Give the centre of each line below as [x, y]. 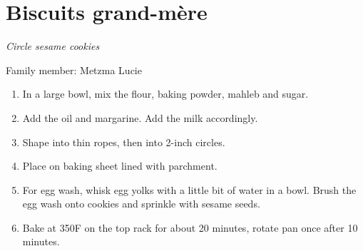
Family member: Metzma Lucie [74, 70]
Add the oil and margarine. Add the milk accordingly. [140, 117]
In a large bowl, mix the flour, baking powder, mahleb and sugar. [165, 94]
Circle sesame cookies [53, 46]
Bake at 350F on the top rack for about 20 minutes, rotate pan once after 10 [190, 227]
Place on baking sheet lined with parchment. [120, 166]
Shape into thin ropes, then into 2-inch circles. [124, 142]
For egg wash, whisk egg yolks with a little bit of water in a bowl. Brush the [189, 189]
